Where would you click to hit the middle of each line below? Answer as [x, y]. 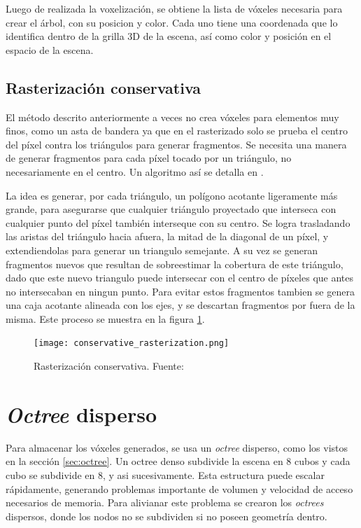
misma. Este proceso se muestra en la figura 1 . [105, 318]
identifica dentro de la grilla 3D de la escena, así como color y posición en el [169, 36]
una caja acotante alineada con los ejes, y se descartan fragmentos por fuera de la [180, 305]
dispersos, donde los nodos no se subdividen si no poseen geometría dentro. [167, 516]
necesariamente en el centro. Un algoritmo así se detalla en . [135, 171]
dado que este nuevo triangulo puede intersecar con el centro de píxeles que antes [180, 278]
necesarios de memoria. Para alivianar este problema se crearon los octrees [165, 502]
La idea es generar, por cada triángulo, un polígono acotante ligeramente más [172, 195]
